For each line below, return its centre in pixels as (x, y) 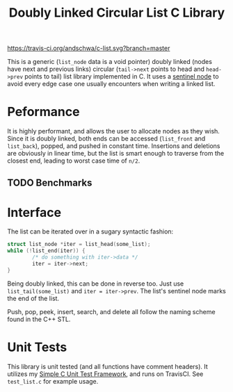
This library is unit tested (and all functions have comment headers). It (108, 366)
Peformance (43, 112)
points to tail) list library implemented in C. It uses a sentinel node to (121, 76)
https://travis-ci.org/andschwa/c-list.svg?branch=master (89, 48)
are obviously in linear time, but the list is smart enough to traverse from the (116, 154)
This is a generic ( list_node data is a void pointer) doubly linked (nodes (110, 62)
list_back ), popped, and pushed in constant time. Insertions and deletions (114, 146)
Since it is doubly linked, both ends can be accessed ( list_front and (106, 139)
